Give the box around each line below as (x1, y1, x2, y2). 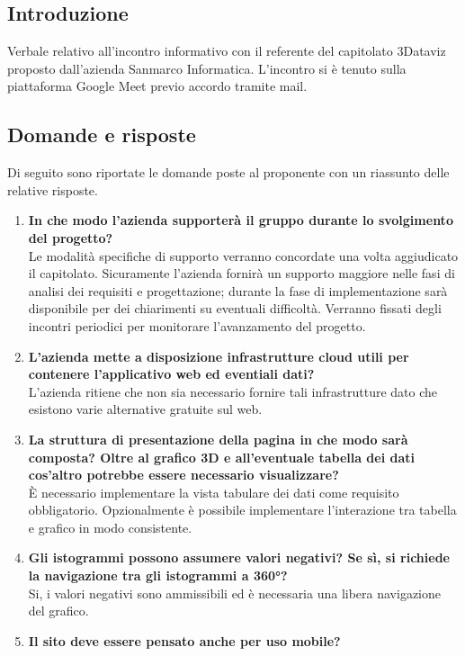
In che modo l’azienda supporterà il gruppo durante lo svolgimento (28, 211, 453, 229)
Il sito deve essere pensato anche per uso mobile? (28, 631, 341, 650)
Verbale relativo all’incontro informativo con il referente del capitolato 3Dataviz (7, 41, 446, 60)
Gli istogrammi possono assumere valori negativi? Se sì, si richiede (28, 548, 450, 567)
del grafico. (28, 601, 89, 620)
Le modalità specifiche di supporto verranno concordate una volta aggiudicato (28, 246, 459, 265)
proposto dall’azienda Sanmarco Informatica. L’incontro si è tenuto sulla (7, 58, 407, 77)
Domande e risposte (7, 121, 196, 148)
